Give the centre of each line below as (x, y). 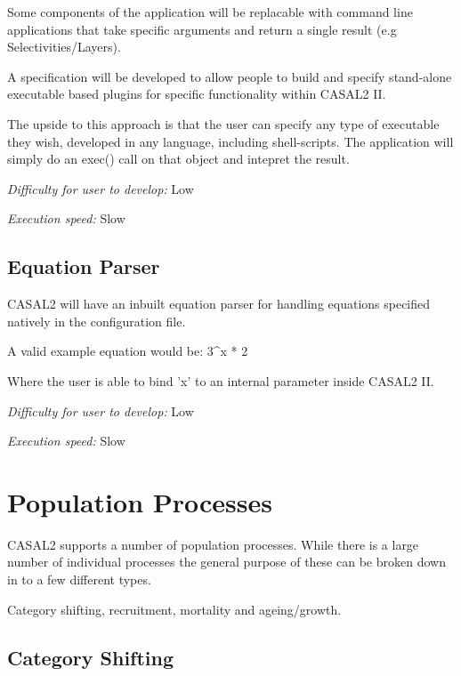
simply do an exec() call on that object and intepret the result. (178, 159)
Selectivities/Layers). (64, 47)
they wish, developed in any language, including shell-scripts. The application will (230, 141)
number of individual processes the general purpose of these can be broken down (226, 562)
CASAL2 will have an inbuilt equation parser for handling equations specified (219, 304)
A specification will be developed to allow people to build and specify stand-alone (230, 76)
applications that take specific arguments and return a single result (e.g (202, 29)
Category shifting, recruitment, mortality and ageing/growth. (174, 609)
